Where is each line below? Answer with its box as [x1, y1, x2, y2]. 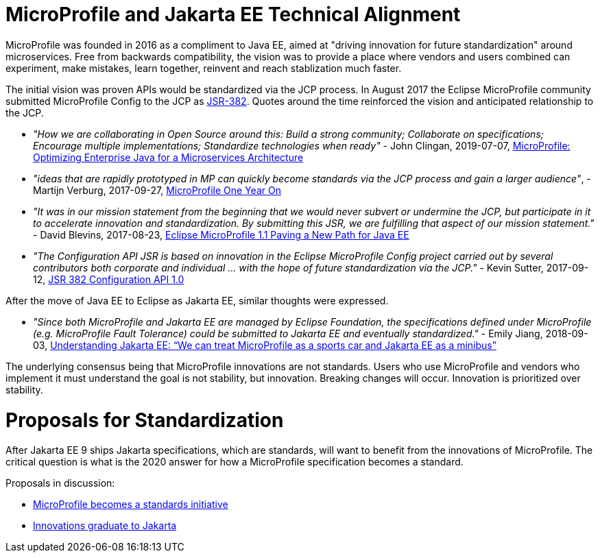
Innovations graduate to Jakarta [33, 520, 177, 532]
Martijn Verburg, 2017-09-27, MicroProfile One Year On [33, 184, 281, 196]
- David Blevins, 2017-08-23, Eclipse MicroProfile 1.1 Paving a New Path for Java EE [33, 228, 409, 241]
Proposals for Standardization [5, 408, 284, 432]
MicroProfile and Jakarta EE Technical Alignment [5, 3, 461, 26]
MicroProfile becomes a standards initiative [33, 498, 228, 511]
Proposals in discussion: [5, 477, 115, 489]
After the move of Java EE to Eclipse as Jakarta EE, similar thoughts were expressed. [5, 294, 389, 306]
